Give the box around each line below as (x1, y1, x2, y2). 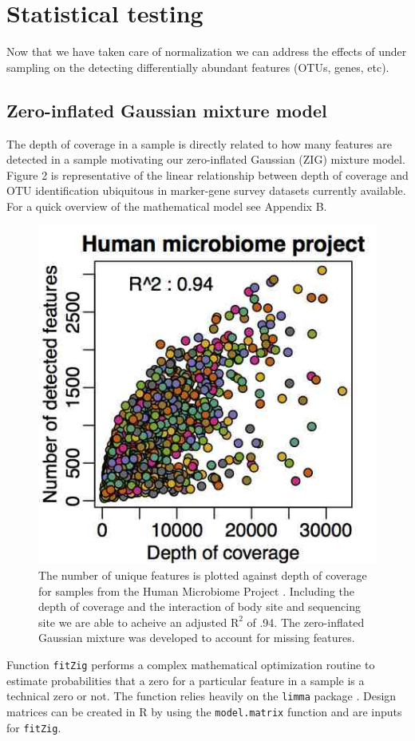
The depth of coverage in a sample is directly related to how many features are (6, 135, 392, 152)
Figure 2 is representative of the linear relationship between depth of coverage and (6, 166, 409, 183)
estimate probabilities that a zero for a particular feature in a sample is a (6, 672, 365, 688)
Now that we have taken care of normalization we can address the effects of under (6, 43, 407, 60)
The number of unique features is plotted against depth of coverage (38, 567, 367, 584)
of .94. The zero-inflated (247, 613, 365, 630)
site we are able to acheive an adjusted (38, 613, 227, 630)
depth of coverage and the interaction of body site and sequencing (38, 598, 361, 615)
